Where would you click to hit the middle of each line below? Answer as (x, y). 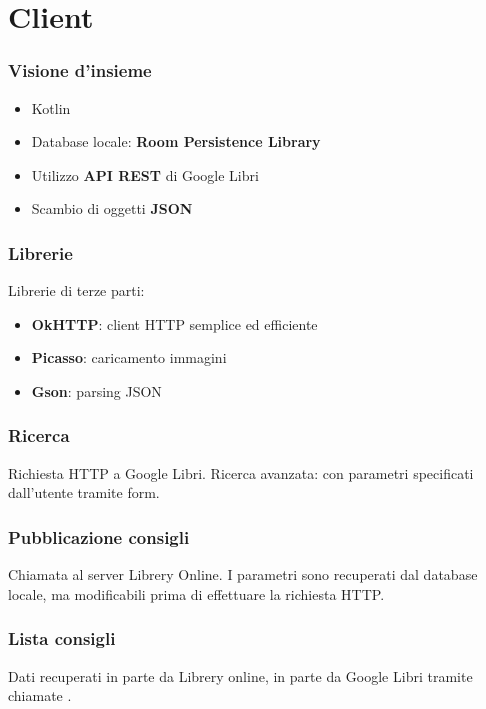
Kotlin (51, 107)
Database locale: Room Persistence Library (176, 141)
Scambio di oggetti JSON (112, 208)
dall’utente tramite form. (84, 492)
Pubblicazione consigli (99, 536)
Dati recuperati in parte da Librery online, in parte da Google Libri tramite (240, 675)
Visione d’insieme (80, 70)
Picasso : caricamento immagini (129, 357)
